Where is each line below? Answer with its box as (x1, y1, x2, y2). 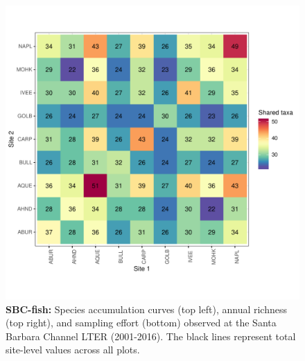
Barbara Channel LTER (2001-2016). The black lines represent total (6, 328, 296, 343)
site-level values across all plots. (6, 342, 140, 357)
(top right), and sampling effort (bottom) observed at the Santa (6, 315, 277, 330)
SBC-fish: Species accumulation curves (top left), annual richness (6, 301, 287, 316)
